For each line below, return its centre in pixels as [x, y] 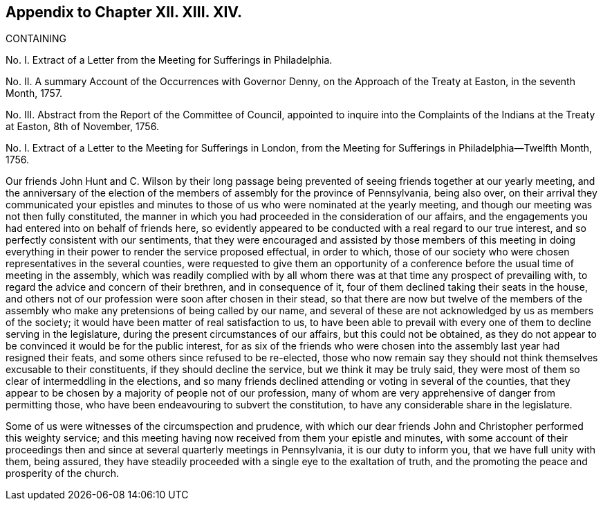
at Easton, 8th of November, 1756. [82, 127]
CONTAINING [36, 39]
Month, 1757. [34, 93]
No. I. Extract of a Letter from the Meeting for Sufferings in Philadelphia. [169, 60]
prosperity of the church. [62, 473]
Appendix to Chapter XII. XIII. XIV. [124, 12]
